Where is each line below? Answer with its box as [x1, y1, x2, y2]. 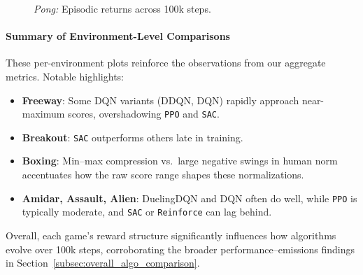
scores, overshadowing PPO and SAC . [68, 106, 220, 121]
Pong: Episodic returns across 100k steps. [34, 1, 211, 15]
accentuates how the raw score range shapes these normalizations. [22, 167, 304, 182]
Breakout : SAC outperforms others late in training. [22, 129, 243, 144]
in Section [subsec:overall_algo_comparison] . [6, 255, 200, 270]
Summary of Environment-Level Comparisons [6, 29, 230, 43]
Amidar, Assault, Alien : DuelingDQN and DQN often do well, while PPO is [22, 190, 357, 205]
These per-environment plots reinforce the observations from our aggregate [6, 55, 326, 70]
